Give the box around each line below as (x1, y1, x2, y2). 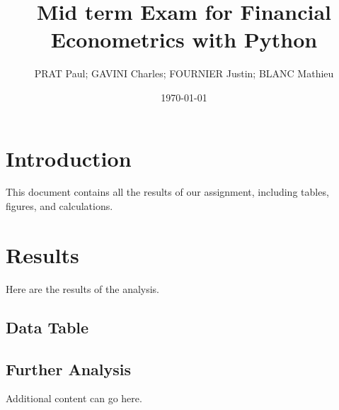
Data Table (6, 316, 89, 338)
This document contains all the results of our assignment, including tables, (6, 184, 329, 199)
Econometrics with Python (50, 25, 318, 54)
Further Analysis (6, 358, 132, 379)
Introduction (6, 143, 132, 172)
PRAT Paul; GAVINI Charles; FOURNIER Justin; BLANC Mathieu (34, 66, 334, 81)
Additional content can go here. (6, 391, 142, 406)
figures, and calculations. (6, 199, 113, 214)
